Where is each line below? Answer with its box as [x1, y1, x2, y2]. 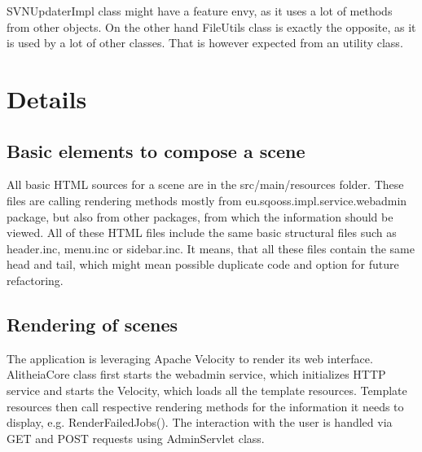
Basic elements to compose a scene [7, 138, 306, 163]
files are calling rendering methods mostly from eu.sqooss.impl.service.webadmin [7, 191, 407, 208]
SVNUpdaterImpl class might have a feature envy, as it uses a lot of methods [7, 2, 393, 19]
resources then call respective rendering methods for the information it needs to [7, 397, 404, 415]
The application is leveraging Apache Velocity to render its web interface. [7, 349, 373, 366]
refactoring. [7, 271, 64, 288]
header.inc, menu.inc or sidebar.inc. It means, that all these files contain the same [7, 239, 415, 257]
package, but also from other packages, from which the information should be [7, 208, 393, 225]
